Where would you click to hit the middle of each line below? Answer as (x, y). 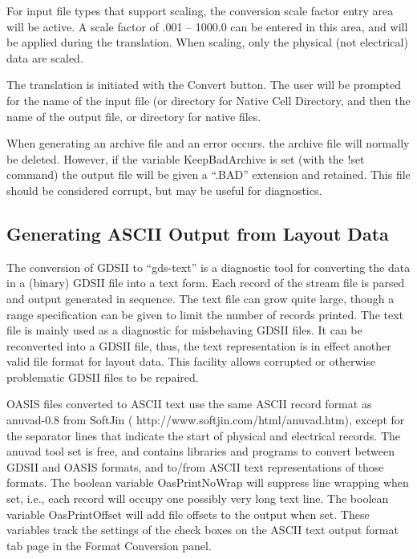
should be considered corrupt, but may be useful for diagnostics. (164, 190)
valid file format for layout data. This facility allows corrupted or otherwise (191, 361)
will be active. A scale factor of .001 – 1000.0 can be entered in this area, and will (207, 26)
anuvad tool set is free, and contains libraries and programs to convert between (201, 451)
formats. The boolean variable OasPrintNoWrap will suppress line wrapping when (208, 482)
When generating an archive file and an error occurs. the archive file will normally (208, 143)
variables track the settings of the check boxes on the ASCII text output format (202, 530)
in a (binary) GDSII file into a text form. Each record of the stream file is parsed (206, 283)
